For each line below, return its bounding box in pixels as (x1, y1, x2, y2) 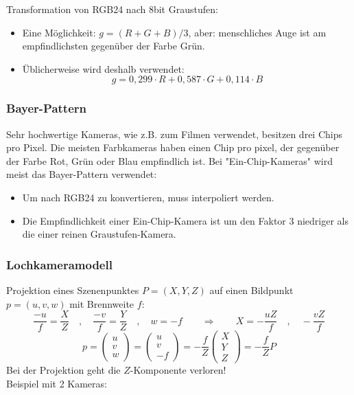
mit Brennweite (69, 296, 134, 311)
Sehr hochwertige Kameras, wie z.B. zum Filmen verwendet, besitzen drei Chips (6, 126, 342, 141)
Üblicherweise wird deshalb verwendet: (22, 61, 185, 76)
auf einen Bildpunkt (209, 282, 294, 297)
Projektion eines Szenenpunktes (6, 282, 139, 297)
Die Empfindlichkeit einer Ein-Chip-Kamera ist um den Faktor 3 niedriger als (22, 213, 349, 227)
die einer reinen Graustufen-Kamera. (22, 227, 176, 241)
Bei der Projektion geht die (6, 363, 121, 377)
